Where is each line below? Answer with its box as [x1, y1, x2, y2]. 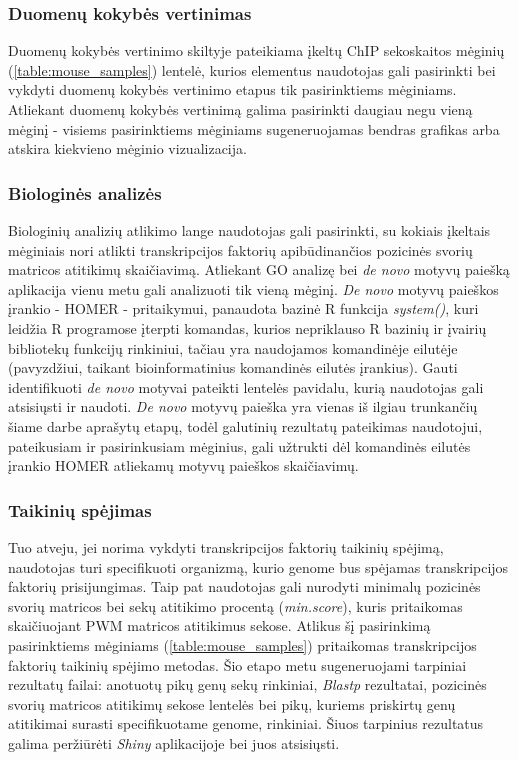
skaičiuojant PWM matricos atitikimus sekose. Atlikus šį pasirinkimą [8, 615, 431, 636]
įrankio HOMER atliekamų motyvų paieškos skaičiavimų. [8, 455, 359, 476]
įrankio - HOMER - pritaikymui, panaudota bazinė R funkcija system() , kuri [8, 298, 479, 319]
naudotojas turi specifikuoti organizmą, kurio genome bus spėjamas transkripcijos [8, 556, 509, 577]
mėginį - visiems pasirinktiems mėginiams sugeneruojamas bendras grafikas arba [8, 118, 500, 139]
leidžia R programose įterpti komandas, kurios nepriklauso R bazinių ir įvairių [8, 317, 487, 338]
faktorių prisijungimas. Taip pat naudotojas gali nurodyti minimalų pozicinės [8, 576, 481, 597]
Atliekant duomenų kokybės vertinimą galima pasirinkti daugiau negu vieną [8, 99, 473, 119]
